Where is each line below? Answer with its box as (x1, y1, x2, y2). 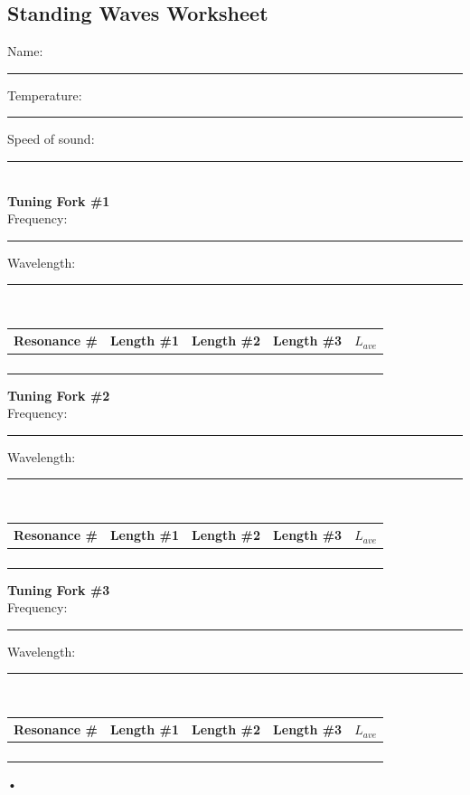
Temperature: (7, 85, 82, 104)
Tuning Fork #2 (7, 385, 110, 404)
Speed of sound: (7, 129, 95, 148)
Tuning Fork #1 (7, 191, 110, 210)
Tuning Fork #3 (7, 580, 110, 599)
